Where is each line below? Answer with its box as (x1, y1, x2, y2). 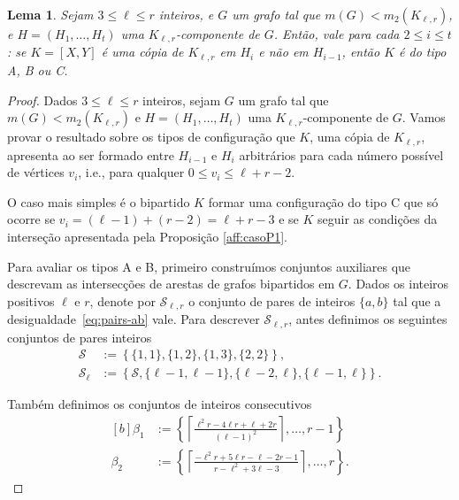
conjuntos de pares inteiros (7, 327, 152, 346)
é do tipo (399, 42, 447, 61)
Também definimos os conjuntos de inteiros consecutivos (7, 395, 312, 413)
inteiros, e (158, 5, 214, 23)
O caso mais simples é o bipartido (7, 192, 190, 211)
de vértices (7, 163, 65, 181)
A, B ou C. (7, 60, 68, 79)
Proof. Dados (7, 90, 78, 109)
